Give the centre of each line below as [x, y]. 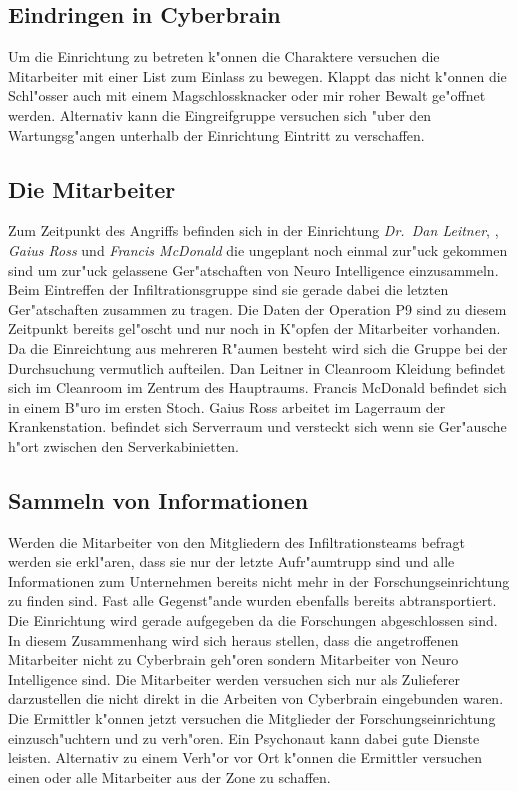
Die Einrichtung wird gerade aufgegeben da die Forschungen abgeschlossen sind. [253, 620]
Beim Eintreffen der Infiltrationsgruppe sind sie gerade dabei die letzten [228, 289]
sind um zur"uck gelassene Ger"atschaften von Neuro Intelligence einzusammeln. [253, 269]
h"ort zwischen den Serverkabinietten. [123, 445]
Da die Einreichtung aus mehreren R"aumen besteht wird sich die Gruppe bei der [258, 347]
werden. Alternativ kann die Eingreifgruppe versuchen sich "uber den [220, 114]
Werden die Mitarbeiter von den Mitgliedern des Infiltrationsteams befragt [237, 541]
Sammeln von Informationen [158, 499]
